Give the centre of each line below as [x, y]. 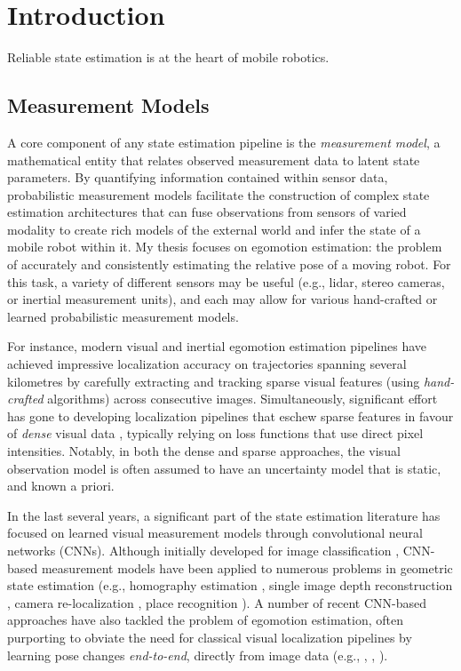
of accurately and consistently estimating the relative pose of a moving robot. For [229, 264]
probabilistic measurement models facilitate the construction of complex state [219, 194]
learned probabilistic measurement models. [123, 316]
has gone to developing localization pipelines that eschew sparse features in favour [230, 415]
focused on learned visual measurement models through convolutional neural [215, 533]
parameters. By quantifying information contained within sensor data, [198, 177]
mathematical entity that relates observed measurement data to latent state [214, 160]
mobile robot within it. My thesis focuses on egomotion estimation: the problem [225, 247]
